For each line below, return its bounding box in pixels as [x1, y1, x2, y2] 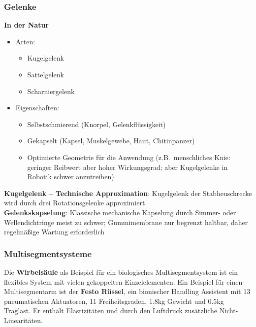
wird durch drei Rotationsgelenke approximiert [4, 197, 145, 208]
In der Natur [4, 20, 49, 30]
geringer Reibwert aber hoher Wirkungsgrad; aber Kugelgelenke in [27, 162, 228, 172]
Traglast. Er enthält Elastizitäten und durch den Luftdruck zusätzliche [4, 305, 218, 316]
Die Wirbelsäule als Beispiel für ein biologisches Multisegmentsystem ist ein [4, 266, 238, 277]
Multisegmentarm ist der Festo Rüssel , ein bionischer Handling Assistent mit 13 [4, 286, 251, 296]
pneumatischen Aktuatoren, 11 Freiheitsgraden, [4, 295, 147, 306]
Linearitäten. [4, 315, 43, 325]
